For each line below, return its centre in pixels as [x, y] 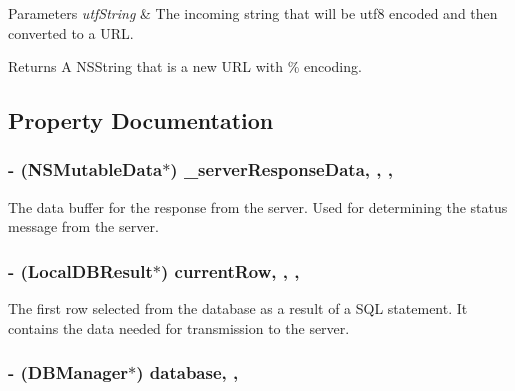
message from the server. [83, 226]
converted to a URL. [71, 32]
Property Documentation [141, 120]
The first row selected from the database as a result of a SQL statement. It [238, 308]
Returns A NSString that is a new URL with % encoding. [185, 66]
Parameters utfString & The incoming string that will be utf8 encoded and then [253, 13]
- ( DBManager [68, 372]
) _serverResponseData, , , [281, 169]
